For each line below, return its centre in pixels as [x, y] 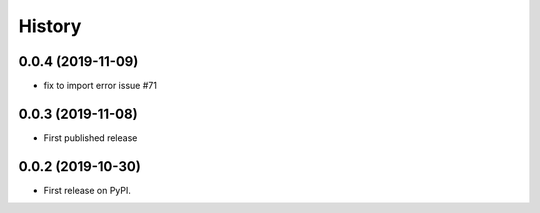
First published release [90, 137]
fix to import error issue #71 [100, 86]
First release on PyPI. [87, 190]
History [50, 26]
